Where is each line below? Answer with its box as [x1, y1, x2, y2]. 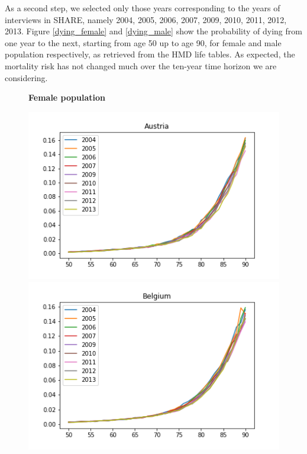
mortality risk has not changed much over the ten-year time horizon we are [5, 59, 277, 72]
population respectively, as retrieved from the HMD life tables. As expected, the [5, 48, 295, 60]
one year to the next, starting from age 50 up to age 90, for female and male [5, 36, 282, 49]
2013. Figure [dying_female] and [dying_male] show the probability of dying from [5, 25, 302, 37]
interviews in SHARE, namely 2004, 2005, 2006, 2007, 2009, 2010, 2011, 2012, [5, 13, 287, 25]
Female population [28, 91, 105, 104]
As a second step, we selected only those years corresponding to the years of [5, 2, 280, 14]
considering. [5, 71, 48, 83]
